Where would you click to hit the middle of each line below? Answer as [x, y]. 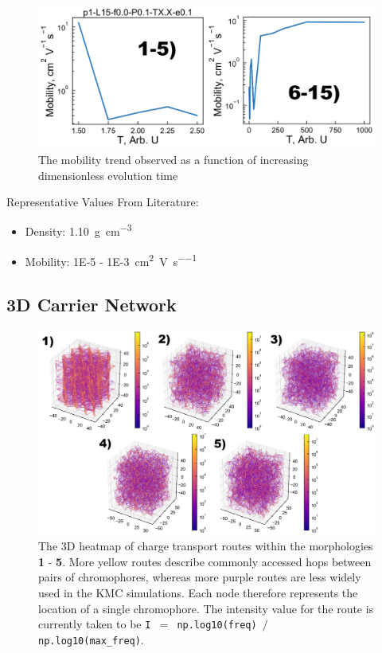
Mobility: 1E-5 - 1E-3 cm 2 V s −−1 [111, 260]
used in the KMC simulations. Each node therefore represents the [198, 593]
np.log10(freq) [217, 626]
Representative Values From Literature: [103, 202]
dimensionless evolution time [108, 175]
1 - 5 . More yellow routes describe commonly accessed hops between [205, 561]
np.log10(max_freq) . [91, 639]
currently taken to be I [95, 624]
